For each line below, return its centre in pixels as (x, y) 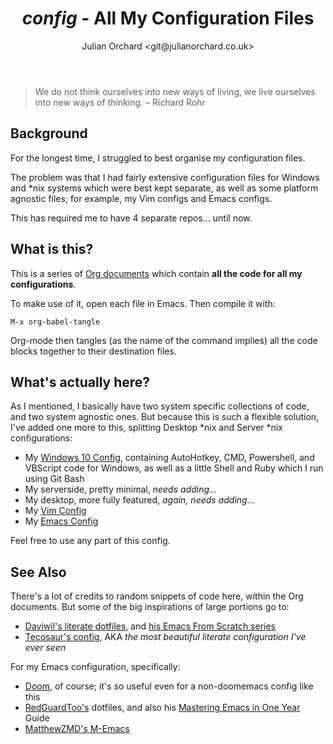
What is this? (52, 249)
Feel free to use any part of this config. (90, 541)
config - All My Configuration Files (168, 18)
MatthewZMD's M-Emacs (77, 729)
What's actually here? (80, 382)
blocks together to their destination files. (93, 351)
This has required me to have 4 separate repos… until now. (131, 218)
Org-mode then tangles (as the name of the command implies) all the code (164, 340)
